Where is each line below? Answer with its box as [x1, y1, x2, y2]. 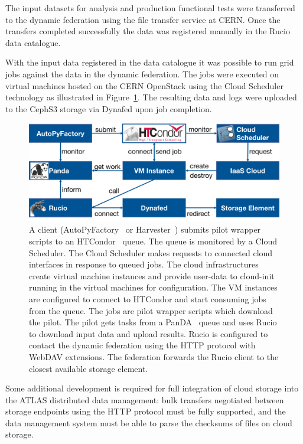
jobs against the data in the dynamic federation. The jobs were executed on [5, 67, 279, 80]
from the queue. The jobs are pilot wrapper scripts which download [29, 304, 273, 316]
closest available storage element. [29, 362, 148, 374]
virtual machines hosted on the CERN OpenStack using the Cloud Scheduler [5, 79, 284, 92]
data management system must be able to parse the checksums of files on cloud [5, 416, 292, 429]
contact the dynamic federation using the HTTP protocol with [29, 339, 256, 351]
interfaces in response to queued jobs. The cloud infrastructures [29, 258, 259, 270]
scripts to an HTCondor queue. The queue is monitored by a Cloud [29, 234, 277, 247]
